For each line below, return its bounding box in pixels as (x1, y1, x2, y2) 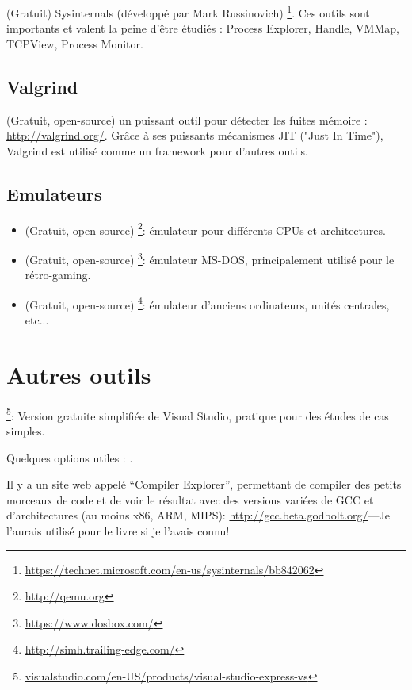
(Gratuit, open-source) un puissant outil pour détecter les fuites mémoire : (6, 111, 368, 128)
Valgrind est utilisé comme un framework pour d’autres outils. (6, 142, 308, 159)
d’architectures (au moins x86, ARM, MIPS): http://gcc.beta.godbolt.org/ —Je (6, 507, 390, 523)
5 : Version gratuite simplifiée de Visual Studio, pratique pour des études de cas (6, 404, 389, 424)
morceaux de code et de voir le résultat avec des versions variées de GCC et (6, 491, 374, 508)
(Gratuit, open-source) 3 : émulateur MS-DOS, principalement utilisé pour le (25, 248, 395, 267)
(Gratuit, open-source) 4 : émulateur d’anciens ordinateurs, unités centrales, (25, 293, 390, 312)
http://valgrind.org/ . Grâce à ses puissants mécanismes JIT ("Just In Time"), (6, 127, 383, 144)
